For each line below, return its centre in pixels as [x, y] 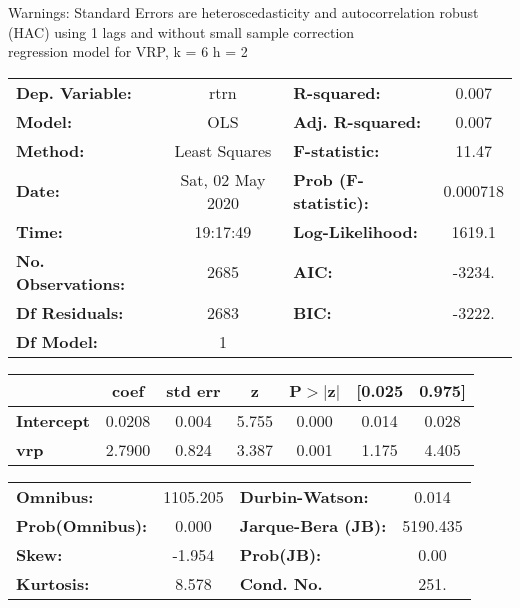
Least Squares [223, 150]
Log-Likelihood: [355, 231]
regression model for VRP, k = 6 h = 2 [128, 51]
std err [193, 390]
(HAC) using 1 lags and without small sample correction [181, 31]
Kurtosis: [53, 583]
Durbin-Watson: [304, 496]
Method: [50, 150]
